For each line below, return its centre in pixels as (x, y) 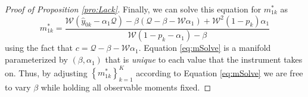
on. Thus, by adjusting (46, 72)
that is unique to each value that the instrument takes (204, 59)
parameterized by (36, 59)
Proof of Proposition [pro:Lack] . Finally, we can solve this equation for (133, 9)
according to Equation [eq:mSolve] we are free (220, 72)
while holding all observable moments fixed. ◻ (126, 87)
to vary (18, 87)
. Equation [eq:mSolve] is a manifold (205, 48)
